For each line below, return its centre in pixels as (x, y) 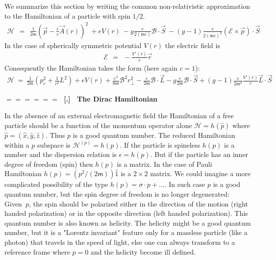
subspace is (54, 144)
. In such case (185, 184)
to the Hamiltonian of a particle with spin (67, 15)
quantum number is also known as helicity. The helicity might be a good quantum (128, 222)
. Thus (55, 135)
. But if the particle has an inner (199, 154)
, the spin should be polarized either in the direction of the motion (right (138, 203)
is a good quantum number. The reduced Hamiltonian (154, 135)
